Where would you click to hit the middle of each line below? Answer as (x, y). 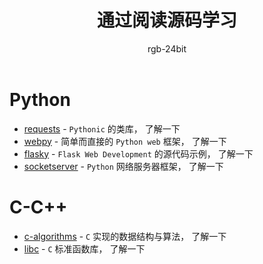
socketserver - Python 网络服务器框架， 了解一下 (123, 166)
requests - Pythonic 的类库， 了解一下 (102, 128)
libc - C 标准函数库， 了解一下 (84, 248)
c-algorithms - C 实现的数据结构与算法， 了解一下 (125, 236)
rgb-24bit (167, 48)
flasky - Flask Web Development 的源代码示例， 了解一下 (138, 153)
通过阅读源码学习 (166, 20)
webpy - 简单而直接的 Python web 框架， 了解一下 (125, 141)
